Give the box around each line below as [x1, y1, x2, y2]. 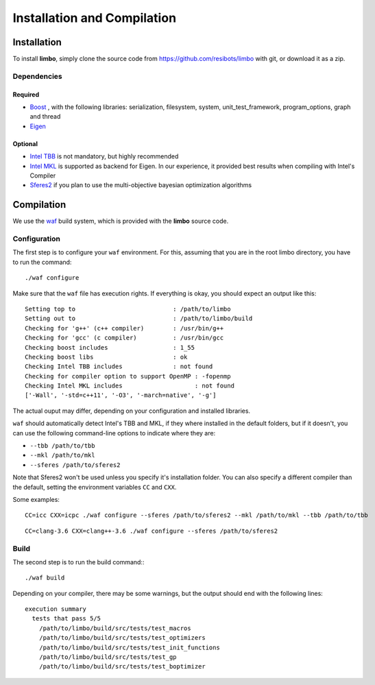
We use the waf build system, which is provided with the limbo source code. [12, 217, 229, 226]
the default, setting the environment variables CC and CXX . [12, 483, 177, 491]
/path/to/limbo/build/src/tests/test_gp [38, 653, 178, 661]
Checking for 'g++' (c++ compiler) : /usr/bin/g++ [25, 324, 224, 332]
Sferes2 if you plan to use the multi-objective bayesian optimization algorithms [29, 181, 252, 189]
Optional [12, 139, 38, 147]
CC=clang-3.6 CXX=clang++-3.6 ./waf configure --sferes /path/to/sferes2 [25, 527, 278, 535]
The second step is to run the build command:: [12, 557, 145, 566]
